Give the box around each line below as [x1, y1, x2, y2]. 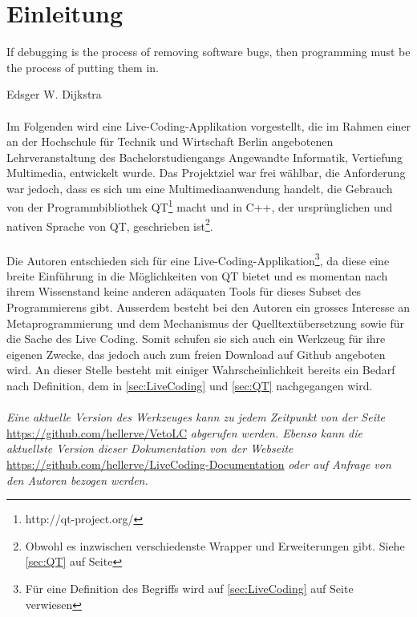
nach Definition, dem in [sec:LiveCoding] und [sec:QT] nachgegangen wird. [6, 377, 373, 393]
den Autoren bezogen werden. [6, 471, 148, 488]
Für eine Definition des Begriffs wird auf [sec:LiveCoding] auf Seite [25, 579, 354, 596]
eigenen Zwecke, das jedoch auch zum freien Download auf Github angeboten [6, 345, 386, 362]
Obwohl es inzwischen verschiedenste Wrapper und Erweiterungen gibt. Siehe [25, 537, 405, 554]
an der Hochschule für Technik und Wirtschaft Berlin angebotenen [6, 133, 334, 150]
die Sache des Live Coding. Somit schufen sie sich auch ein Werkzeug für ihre [6, 330, 386, 347]
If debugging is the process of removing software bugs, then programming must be [6, 43, 411, 60]
